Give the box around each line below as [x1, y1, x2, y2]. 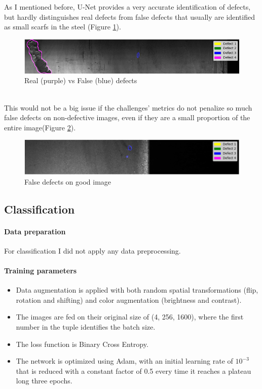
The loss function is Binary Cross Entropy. [16, 338, 148, 349]
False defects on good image [24, 176, 111, 187]
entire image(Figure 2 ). [4, 122, 76, 132]
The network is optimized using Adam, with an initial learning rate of [16, 356, 233, 366]
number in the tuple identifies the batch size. [16, 322, 156, 332]
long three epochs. [16, 375, 72, 386]
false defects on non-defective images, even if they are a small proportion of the [4, 112, 250, 123]
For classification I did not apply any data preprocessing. [4, 245, 181, 256]
